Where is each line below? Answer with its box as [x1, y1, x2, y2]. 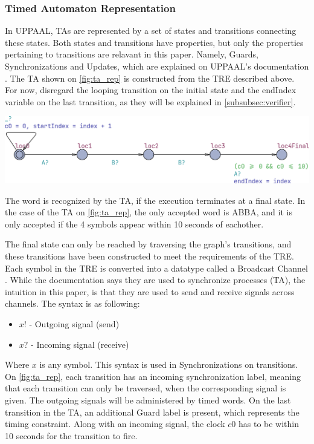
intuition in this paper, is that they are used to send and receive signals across [5, 285, 295, 298]
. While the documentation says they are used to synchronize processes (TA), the [5, 273, 306, 286]
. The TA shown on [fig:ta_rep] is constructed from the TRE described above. [5, 71, 295, 84]
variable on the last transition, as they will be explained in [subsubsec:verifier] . [5, 95, 296, 108]
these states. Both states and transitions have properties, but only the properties [5, 36, 304, 48]
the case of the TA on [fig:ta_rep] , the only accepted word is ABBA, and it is [5, 206, 292, 218]
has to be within [238, 417, 300, 430]
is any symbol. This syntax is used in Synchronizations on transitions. [39, 358, 298, 371]
